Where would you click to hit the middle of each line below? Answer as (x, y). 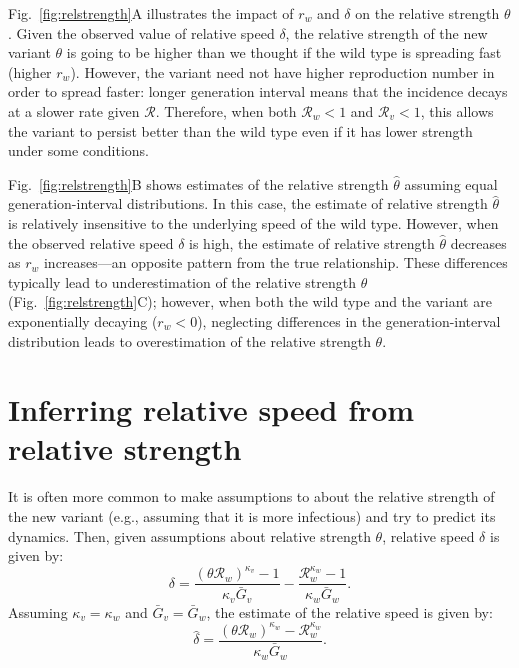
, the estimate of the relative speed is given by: (349, 611)
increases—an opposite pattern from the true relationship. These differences (275, 262)
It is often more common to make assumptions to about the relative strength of (251, 496)
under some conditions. (78, 150)
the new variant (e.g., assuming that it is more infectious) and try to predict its (252, 516)
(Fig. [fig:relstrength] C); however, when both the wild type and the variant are (250, 301)
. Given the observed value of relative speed (141, 32)
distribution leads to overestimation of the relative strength (189, 340)
